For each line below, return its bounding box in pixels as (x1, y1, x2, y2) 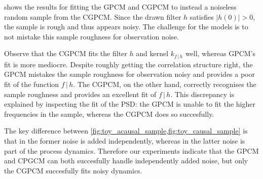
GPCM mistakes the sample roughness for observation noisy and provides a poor (4, 69, 255, 79)
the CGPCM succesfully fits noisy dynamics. (4, 165, 142, 175)
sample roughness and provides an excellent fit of (4, 88, 157, 99)
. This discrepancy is (170, 88, 235, 99)
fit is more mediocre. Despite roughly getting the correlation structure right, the (4, 59, 253, 69)
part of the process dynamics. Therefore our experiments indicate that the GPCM (4, 145, 259, 156)
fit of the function (4, 79, 59, 89)
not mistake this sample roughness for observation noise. (4, 31, 179, 41)
